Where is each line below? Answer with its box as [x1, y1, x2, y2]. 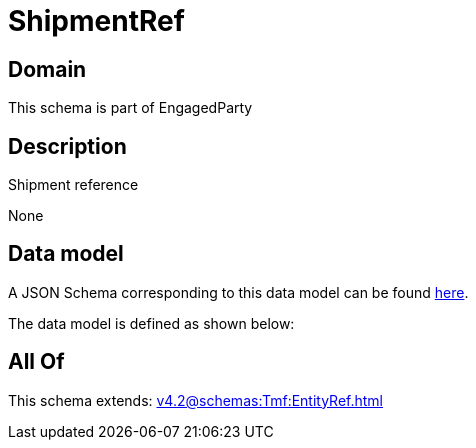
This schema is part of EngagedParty [8, 99, 253, 117]
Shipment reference [8, 176, 139, 194]
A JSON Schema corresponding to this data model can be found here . [8, 283, 469, 301]
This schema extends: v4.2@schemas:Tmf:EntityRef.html [8, 391, 384, 409]
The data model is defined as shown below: [8, 314, 295, 332]
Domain [8, 56, 87, 82]
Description [8, 133, 127, 159]
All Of [8, 349, 65, 375]
